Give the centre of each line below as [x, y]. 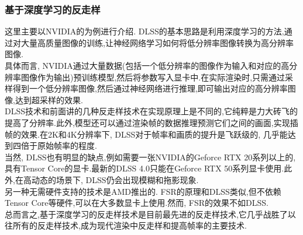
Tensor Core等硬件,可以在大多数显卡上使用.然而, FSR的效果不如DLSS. [137, 203]
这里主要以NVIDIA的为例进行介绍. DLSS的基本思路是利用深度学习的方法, [144, 31]
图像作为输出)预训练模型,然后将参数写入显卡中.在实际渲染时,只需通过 [153, 77]
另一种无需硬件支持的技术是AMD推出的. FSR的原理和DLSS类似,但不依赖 [143, 191]
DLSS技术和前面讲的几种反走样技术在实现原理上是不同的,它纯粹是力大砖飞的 [151, 111]
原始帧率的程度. [67, 145]
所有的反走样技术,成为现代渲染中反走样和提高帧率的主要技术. [130, 225]
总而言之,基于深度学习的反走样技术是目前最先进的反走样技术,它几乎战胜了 [146, 214]
